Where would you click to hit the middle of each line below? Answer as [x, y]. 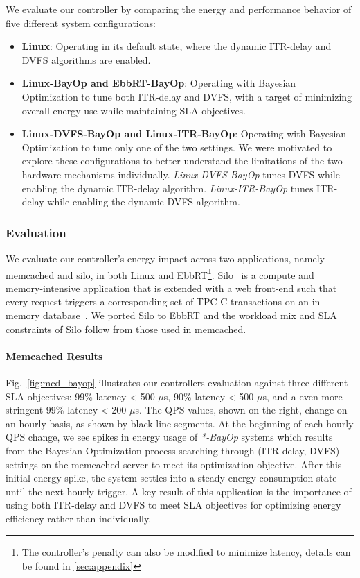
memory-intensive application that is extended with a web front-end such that [171, 288]
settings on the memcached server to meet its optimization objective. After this [174, 464]
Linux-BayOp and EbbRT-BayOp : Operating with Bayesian [159, 83]
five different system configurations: [81, 23]
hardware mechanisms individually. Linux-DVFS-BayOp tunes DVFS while [181, 174]
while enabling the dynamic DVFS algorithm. [144, 202]
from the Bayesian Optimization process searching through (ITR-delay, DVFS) [173, 450]
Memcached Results [54, 356]
